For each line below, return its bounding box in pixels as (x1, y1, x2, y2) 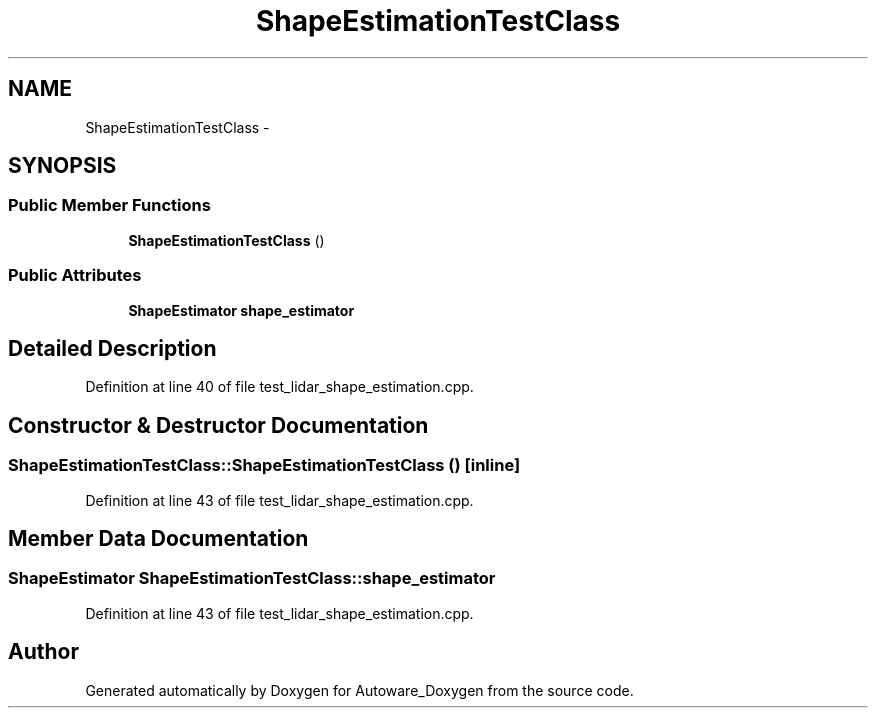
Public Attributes (8, 265, 142, 286)
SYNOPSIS (8, 153, 117, 179)
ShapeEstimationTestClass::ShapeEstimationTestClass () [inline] (8, 455, 521, 476)
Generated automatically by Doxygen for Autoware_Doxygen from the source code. (85, 681, 634, 699)
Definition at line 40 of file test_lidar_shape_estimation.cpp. (85, 378, 474, 396)
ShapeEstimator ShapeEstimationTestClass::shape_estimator (8, 568, 496, 589)
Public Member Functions (8, 195, 211, 216)
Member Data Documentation (8, 526, 309, 552)
